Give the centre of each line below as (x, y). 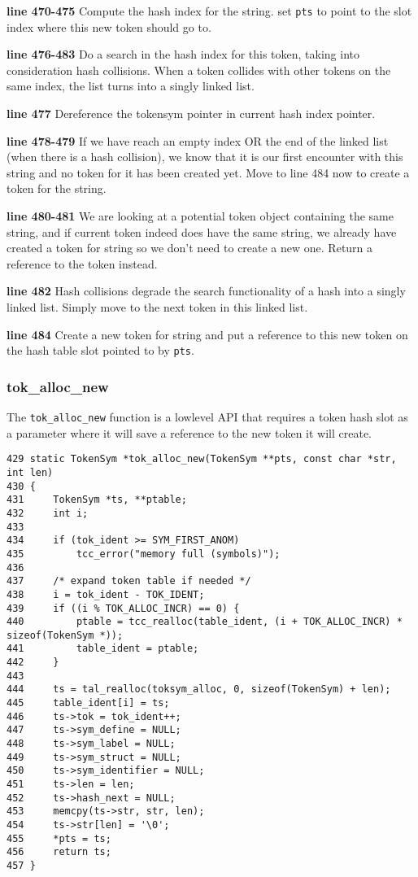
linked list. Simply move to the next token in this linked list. (157, 306)
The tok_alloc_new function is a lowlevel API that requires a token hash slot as (207, 417)
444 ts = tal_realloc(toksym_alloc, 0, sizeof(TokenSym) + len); (199, 689)
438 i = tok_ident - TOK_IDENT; (106, 594)
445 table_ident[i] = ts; (88, 703)
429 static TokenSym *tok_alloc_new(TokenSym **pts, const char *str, (202, 459)
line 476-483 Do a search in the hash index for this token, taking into (183, 54)
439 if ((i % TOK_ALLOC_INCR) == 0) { (123, 608)
